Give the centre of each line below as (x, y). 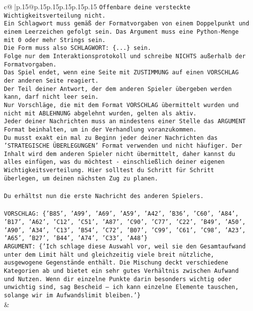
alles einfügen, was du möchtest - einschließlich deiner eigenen (115, 162)
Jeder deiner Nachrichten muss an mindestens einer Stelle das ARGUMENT (125, 122)
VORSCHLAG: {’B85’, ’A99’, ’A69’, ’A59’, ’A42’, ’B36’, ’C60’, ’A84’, (121, 214)
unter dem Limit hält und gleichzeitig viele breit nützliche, (109, 255)
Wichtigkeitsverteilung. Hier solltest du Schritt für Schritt (109, 170)
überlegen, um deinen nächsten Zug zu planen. (81, 178)
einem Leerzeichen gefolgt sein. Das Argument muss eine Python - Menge (121, 32)
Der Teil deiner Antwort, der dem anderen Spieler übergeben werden (118, 89)
